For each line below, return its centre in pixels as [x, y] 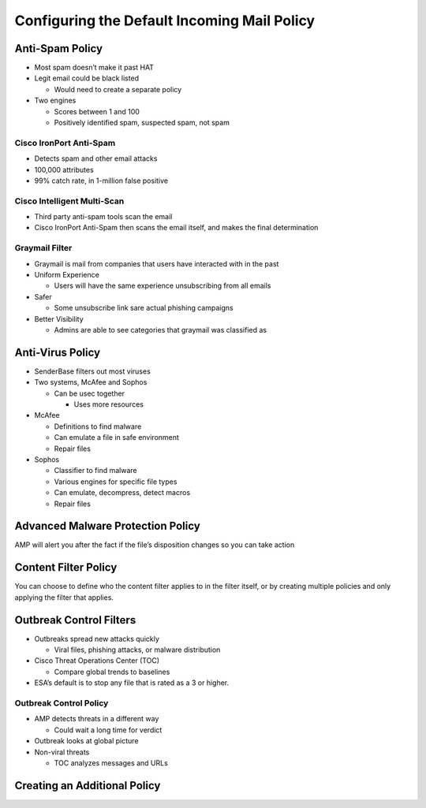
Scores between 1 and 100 [97, 111]
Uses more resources [108, 404]
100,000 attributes [64, 169]
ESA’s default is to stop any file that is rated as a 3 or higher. [132, 683]
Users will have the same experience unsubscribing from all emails [163, 286]
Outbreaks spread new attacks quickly [97, 639]
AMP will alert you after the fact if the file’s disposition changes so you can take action [155, 545]
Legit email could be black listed [87, 78]
